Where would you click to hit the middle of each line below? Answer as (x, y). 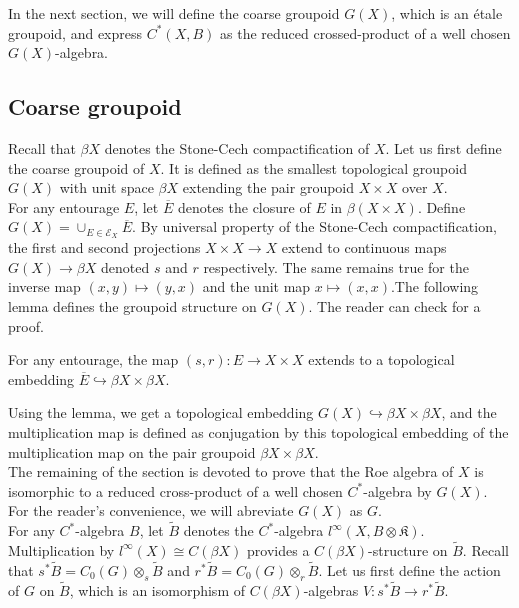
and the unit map (256, 286)
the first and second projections (104, 247)
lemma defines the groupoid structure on (132, 306)
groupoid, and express (75, 32)
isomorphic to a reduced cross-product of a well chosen (175, 490)
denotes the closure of (244, 206)
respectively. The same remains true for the (336, 266)
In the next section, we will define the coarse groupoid (174, 13)
